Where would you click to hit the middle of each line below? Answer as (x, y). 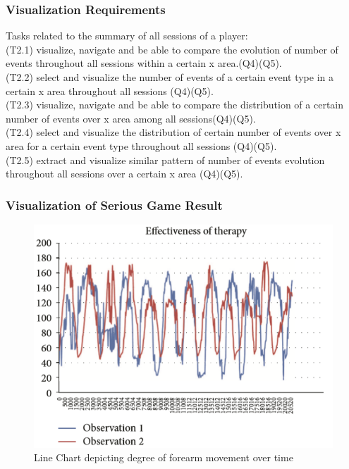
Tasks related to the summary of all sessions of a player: (127, 36)
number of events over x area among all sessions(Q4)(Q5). (131, 118)
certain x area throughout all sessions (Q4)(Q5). (110, 90)
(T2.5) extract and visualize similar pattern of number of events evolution (165, 160)
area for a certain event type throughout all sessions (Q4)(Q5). (141, 145)
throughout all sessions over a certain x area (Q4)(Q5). (124, 174)
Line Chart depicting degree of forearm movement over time (164, 457)
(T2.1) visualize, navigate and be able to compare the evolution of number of (172, 49)
